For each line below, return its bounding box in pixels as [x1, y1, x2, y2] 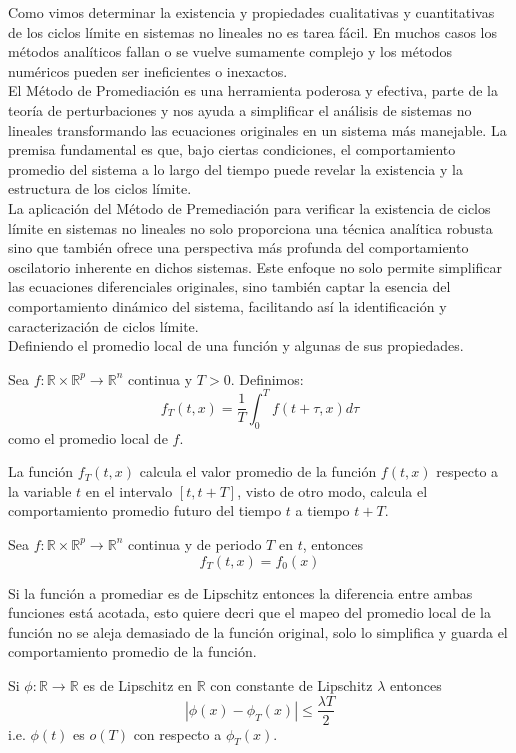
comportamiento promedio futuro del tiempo [8, 500, 282, 521]
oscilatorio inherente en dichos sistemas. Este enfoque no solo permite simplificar [8, 256, 503, 277]
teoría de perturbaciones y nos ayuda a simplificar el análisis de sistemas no [8, 99, 472, 120]
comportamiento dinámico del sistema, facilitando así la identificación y [8, 295, 447, 316]
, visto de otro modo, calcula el [237, 480, 428, 501]
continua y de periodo [127, 533, 262, 554]
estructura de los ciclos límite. [8, 178, 192, 199]
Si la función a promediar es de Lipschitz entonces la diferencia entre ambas [8, 582, 473, 603]
